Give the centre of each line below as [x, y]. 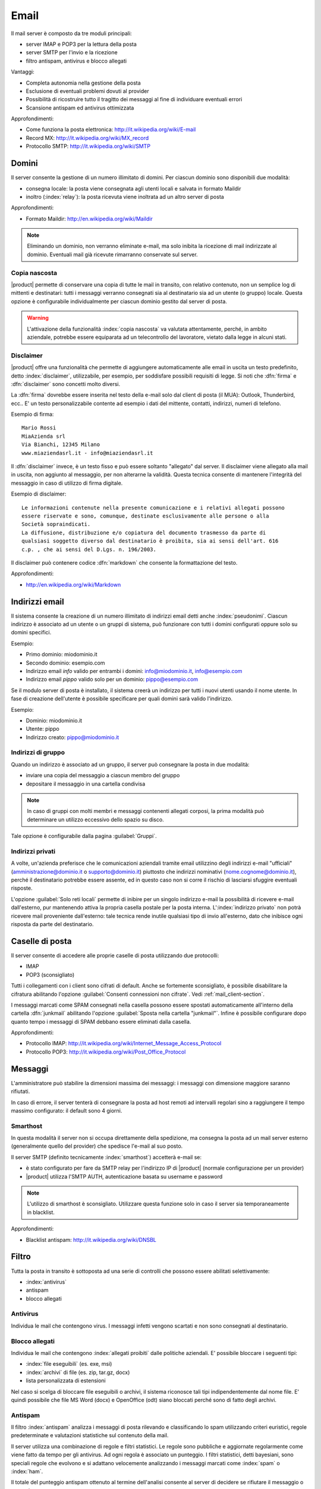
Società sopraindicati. [56, 524]
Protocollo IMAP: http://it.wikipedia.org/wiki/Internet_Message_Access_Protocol [124, 1043]
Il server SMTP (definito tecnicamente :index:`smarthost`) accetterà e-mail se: [106, 1157]
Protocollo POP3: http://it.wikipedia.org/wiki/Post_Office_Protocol [106, 1052]
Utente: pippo [43, 729]
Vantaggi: [23, 72]
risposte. [22, 888]
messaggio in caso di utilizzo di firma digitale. [67, 483]
